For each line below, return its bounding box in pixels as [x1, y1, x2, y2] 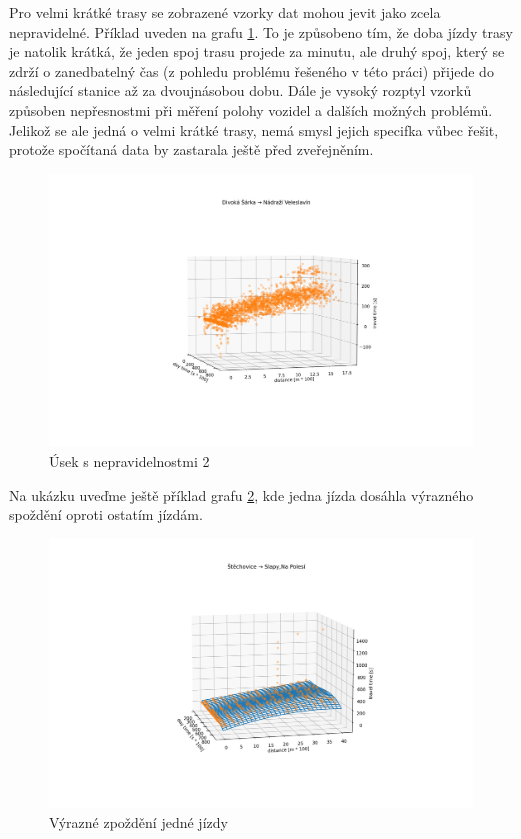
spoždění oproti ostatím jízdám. [9, 504, 203, 525]
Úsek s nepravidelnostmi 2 [49, 451, 210, 472]
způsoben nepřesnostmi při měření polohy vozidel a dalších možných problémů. [9, 99, 493, 120]
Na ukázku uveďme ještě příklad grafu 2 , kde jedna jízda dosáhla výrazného [9, 484, 474, 505]
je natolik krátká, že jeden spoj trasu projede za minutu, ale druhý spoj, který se [9, 41, 505, 62]
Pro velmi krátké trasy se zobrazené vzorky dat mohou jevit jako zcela [9, 2, 441, 22]
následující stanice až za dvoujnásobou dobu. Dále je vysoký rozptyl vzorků [9, 80, 472, 101]
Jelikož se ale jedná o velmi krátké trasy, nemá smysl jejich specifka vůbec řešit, [9, 119, 499, 140]
